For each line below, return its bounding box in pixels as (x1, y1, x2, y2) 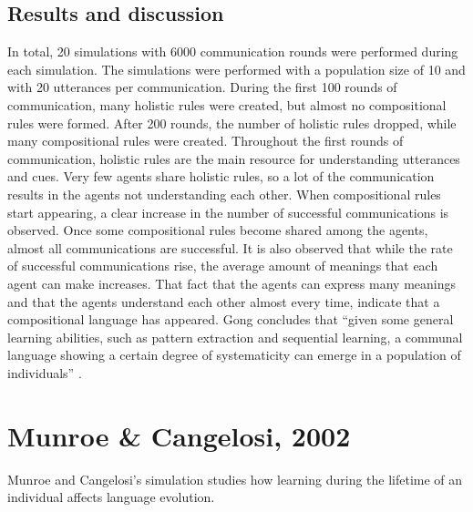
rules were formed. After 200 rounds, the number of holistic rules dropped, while (7, 113, 457, 132)
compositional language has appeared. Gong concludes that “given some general (7, 310, 454, 329)
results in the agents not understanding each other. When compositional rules (7, 184, 441, 203)
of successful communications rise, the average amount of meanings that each (7, 256, 438, 275)
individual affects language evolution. (7, 487, 215, 507)
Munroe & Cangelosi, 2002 (7, 416, 351, 454)
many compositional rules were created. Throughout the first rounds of (7, 131, 404, 150)
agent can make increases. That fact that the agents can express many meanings (7, 273, 457, 292)
